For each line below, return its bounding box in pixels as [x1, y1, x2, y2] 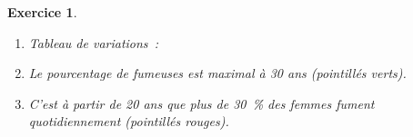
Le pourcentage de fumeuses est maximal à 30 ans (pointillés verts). [28, 64, 407, 83]
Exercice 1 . [7, 3, 77, 21]
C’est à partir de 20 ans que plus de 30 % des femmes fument [28, 93, 375, 113]
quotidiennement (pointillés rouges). [28, 112, 229, 131]
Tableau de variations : [28, 33, 159, 52]
